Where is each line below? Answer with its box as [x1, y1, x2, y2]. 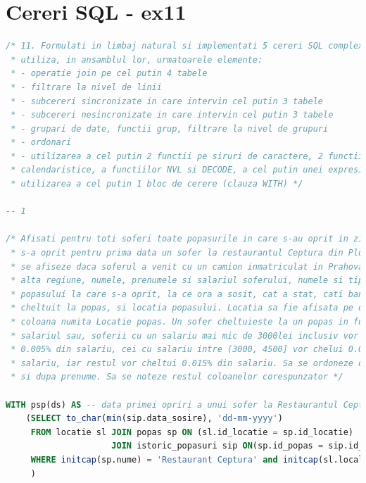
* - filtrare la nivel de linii [11, 82, 162, 92]
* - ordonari [11, 137, 72, 148]
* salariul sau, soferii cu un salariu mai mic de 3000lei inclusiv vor [11, 330, 359, 341]
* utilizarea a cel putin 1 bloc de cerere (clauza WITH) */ [11, 179, 303, 189]
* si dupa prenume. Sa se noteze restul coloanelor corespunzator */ [11, 372, 343, 382]
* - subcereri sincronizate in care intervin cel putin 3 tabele [11, 96, 324, 106]
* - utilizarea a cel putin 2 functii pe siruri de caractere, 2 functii [11, 151, 364, 161]
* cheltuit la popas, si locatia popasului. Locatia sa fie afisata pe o [11, 303, 364, 313]
